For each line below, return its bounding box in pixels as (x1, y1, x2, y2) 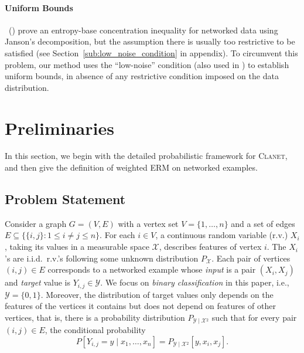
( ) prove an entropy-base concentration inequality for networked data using (8, 23, 278, 36)
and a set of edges (231, 217, 295, 229)
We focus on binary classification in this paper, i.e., (105, 276, 289, 288)
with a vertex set (118, 217, 179, 229)
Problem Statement (5, 190, 126, 208)
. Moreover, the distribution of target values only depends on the (40, 288, 274, 300)
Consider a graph (5, 217, 67, 229)
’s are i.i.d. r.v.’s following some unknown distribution (5, 252, 199, 264)
